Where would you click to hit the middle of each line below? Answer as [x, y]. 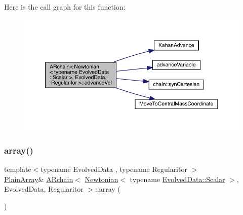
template [18, 169]
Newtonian [102, 179]
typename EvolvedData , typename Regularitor [114, 169]
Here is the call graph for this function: [65, 7]
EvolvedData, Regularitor [44, 189]
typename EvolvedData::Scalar [177, 179]
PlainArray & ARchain [39, 179]
